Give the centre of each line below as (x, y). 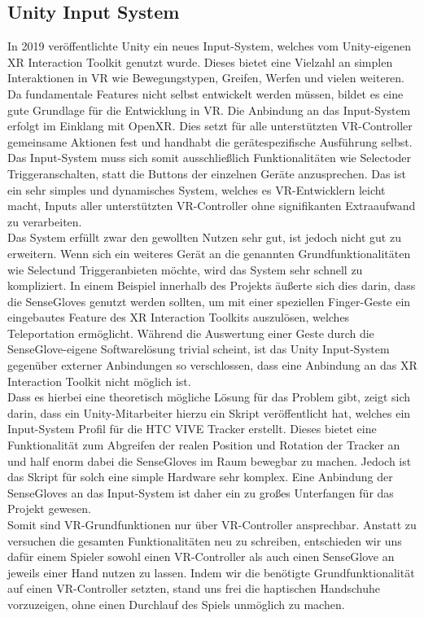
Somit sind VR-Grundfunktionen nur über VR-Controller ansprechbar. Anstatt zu (212, 525)
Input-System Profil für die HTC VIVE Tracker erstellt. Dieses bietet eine (192, 429)
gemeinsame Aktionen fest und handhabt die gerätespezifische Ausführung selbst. (210, 141)
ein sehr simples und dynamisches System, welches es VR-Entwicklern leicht (197, 189)
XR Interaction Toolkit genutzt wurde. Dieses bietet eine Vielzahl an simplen (200, 61)
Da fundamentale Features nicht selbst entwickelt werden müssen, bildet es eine (205, 93)
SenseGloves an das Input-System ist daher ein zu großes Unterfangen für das (201, 492)
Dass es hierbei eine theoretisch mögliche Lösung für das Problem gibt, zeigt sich (209, 397)
